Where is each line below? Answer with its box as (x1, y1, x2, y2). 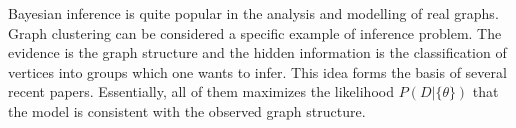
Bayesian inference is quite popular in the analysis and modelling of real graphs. (8, 3, 499, 23)
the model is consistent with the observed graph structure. (8, 100, 366, 121)
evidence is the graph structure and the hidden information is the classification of (8, 42, 507, 63)
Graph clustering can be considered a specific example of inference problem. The (8, 22, 502, 43)
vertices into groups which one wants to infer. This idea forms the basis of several (8, 61, 507, 82)
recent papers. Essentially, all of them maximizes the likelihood (8, 81, 394, 102)
